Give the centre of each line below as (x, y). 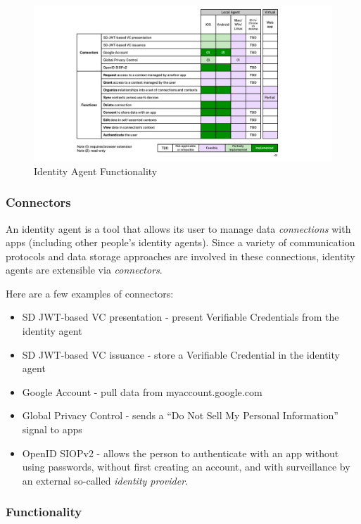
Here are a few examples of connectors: (90, 293)
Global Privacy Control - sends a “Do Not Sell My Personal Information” (180, 415)
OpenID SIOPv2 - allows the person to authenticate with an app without (180, 453)
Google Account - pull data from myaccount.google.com (142, 391)
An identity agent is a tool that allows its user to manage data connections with (178, 228)
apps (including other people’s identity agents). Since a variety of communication (180, 242)
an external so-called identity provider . (105, 480)
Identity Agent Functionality (96, 171)
